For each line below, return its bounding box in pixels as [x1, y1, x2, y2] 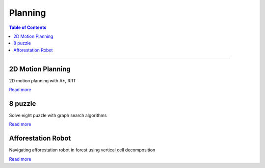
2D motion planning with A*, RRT [9, 77, 76, 83]
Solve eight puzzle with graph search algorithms [9, 112, 107, 118]
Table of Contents [9, 24, 47, 30]
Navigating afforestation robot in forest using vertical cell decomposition [9, 147, 156, 153]
